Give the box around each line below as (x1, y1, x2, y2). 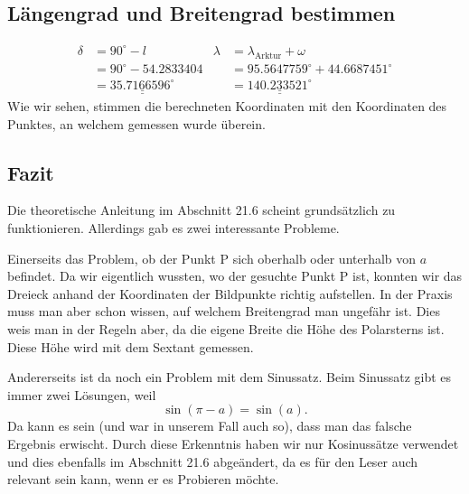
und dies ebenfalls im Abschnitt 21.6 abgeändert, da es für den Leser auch (7, 452, 418, 471)
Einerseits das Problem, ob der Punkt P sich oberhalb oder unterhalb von (7, 248, 417, 267)
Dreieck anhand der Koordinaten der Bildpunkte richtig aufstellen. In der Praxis (7, 284, 453, 303)
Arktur (254, 51, 282, 61)
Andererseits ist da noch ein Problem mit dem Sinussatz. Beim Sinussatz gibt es (7, 368, 452, 387)
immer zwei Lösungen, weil (7, 385, 156, 404)
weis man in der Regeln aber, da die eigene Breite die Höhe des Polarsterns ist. (7, 319, 445, 338)
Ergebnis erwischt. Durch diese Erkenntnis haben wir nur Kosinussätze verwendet (7, 433, 459, 452)
